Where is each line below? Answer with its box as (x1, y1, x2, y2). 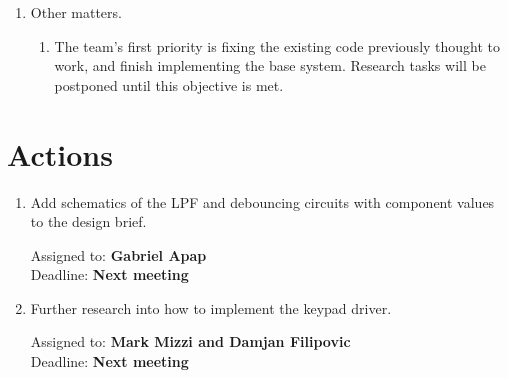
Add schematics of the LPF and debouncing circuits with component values (30, 191, 495, 212)
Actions (7, 133, 113, 174)
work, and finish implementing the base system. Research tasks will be (54, 55, 486, 76)
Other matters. (30, 2, 122, 22)
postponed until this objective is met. (54, 74, 284, 95)
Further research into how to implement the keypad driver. (30, 297, 392, 318)
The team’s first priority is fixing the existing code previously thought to (54, 35, 501, 56)
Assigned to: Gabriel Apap (30, 244, 207, 265)
